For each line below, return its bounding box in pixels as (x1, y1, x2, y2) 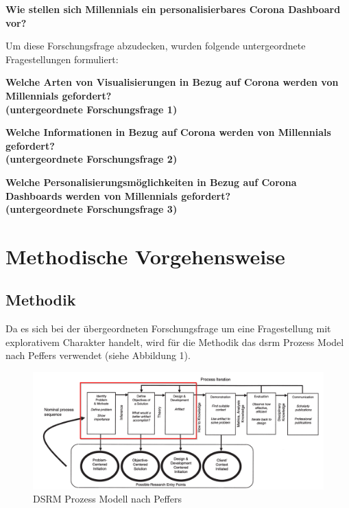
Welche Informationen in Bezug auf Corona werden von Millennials (5, 125, 331, 139)
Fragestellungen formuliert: (5, 51, 119, 66)
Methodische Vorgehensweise (5, 242, 285, 270)
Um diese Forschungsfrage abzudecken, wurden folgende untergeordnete (5, 38, 306, 53)
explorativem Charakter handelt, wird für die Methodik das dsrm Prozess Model (5, 334, 344, 349)
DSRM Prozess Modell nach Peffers (33, 492, 182, 506)
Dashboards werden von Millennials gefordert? (5, 188, 231, 203)
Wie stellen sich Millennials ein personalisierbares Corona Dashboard (5, 2, 341, 16)
